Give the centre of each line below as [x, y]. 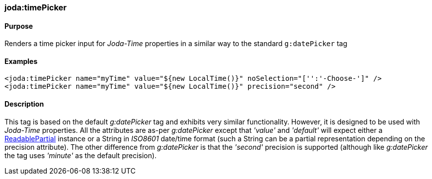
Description [24, 104]
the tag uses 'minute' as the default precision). [81, 155]
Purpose [19, 26]
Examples [21, 61]
